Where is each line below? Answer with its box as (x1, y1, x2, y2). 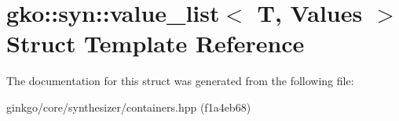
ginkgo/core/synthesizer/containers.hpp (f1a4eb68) (6, 98, 251, 115)
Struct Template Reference (6, 27, 305, 59)
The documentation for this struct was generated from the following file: (6, 73, 354, 89)
